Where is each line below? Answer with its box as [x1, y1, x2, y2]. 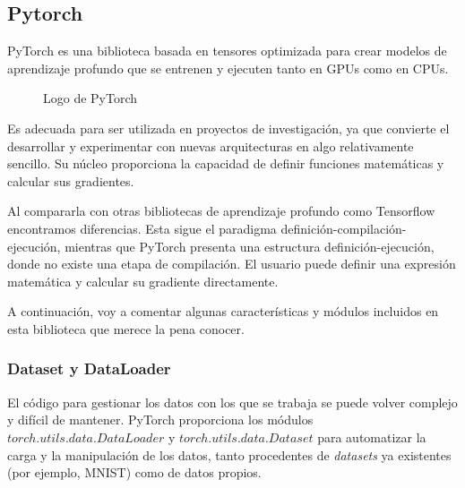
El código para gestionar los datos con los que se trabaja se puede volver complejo [7, 392, 458, 411]
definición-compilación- [280, 218, 407, 237]
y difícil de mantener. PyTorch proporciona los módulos [7, 410, 314, 429]
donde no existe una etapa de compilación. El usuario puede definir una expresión [7, 254, 456, 273]
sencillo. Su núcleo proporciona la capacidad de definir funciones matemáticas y [7, 154, 444, 173]
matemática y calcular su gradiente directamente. [7, 271, 279, 290]
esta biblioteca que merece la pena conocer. [7, 319, 245, 338]
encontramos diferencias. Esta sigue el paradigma [7, 218, 277, 237]
